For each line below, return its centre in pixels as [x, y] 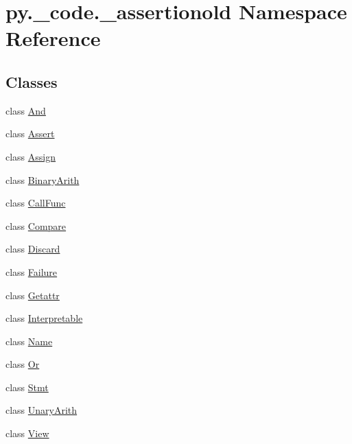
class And [26, 110]
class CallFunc [36, 203]
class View [27, 433]
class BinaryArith [43, 179]
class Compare [36, 225]
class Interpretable [44, 318]
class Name [29, 341]
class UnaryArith [42, 410]
